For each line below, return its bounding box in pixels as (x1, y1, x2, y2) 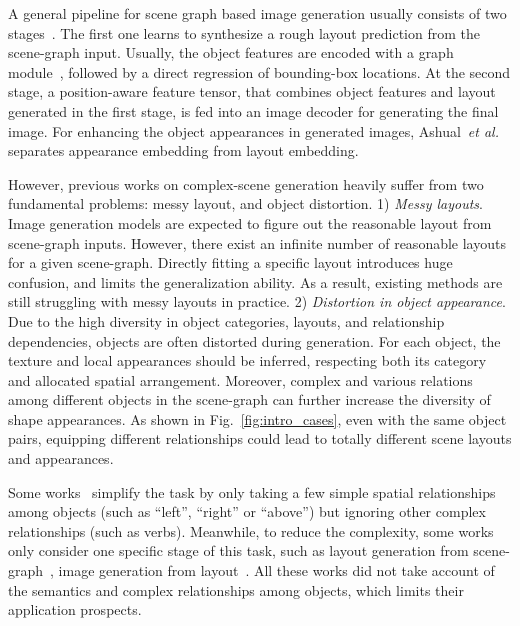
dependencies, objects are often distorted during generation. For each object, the (8, 330, 501, 351)
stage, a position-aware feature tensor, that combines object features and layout (8, 81, 496, 102)
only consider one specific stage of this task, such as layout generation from (8, 540, 469, 561)
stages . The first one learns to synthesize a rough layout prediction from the (8, 22, 480, 43)
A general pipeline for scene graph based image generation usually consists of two (8, 3, 507, 23)
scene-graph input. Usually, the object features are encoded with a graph (8, 42, 454, 63)
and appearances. (8, 448, 114, 469)
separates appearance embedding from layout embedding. (8, 140, 359, 161)
